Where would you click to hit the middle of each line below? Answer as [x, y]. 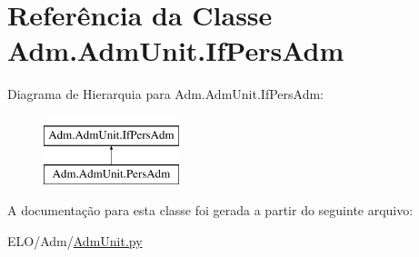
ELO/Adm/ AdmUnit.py [75, 240]
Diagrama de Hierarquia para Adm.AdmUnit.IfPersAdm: [165, 94]
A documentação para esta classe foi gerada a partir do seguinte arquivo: [210, 210]
